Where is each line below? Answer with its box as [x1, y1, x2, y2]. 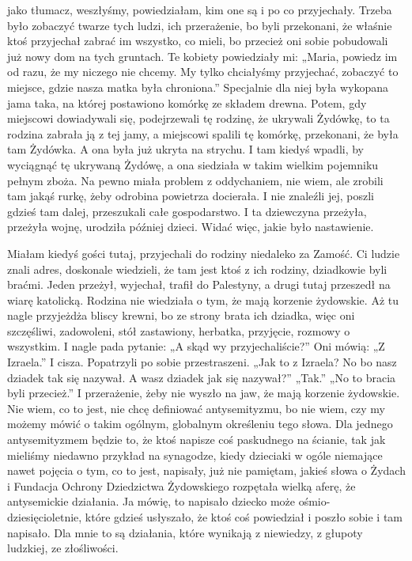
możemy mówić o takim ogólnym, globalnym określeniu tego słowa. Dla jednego [7, 415, 393, 432]
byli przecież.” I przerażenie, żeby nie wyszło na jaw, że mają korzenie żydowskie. [7, 385, 400, 401]
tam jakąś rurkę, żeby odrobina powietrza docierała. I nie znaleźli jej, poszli [7, 188, 374, 204]
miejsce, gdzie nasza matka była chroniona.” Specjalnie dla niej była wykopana [7, 78, 389, 95]
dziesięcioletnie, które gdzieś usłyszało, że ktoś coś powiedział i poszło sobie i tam [7, 509, 403, 525]
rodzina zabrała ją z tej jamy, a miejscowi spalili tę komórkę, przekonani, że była [7, 125, 399, 142]
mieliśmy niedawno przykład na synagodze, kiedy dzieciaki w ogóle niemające [7, 446, 383, 463]
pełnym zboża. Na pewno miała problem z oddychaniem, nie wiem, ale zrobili [7, 172, 384, 188]
